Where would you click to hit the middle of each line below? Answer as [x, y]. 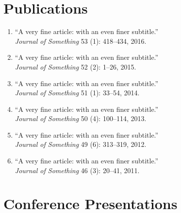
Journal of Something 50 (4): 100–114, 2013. [81, 118]
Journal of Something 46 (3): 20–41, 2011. [77, 170]
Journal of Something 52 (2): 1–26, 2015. [75, 66]
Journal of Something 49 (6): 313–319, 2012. [81, 144]
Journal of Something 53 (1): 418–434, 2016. [81, 41]
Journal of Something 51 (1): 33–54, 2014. [77, 93]
